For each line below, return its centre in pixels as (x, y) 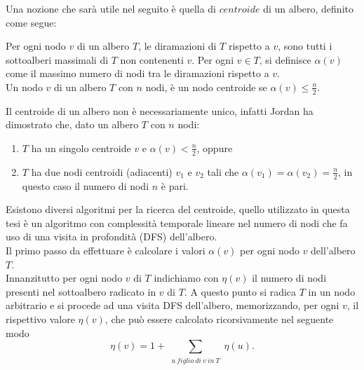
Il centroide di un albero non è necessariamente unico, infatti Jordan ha (160, 110)
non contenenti (152, 59)
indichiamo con (186, 278)
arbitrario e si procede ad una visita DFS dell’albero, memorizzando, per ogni (173, 305)
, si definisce (285, 59)
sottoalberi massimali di (57, 59)
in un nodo (332, 291)
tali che (223, 171)
